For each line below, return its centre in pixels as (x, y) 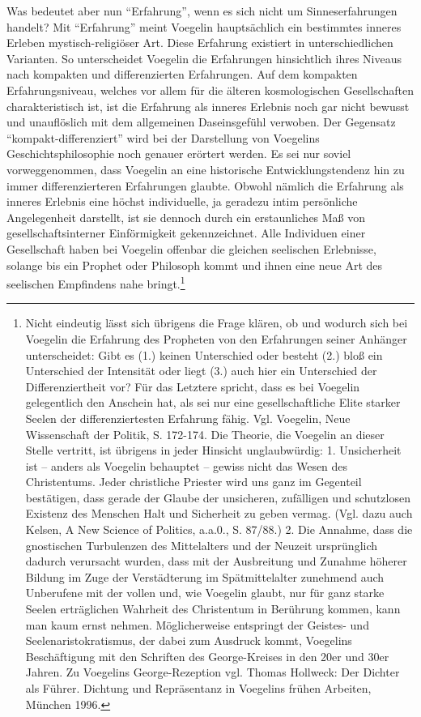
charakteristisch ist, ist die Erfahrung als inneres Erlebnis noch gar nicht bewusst (208, 106)
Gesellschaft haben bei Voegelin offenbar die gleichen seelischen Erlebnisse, (191, 248)
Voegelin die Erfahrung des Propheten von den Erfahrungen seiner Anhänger (216, 338)
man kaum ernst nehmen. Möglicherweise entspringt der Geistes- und (197, 624)
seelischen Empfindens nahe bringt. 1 (96, 282)
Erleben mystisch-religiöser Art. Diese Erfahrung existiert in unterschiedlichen (200, 43)
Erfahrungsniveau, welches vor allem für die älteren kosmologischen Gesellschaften (210, 90)
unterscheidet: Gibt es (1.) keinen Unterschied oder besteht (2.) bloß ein (204, 354)
